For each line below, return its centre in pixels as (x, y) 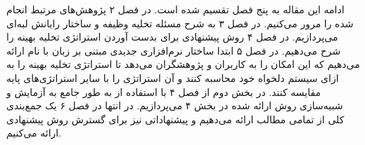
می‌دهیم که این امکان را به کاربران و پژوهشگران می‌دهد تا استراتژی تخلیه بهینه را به (183, 64)
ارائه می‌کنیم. (34, 133)
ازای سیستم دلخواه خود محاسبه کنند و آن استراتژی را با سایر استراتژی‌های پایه (173, 77)
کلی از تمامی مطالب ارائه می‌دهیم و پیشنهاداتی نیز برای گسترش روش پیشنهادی (175, 119)
